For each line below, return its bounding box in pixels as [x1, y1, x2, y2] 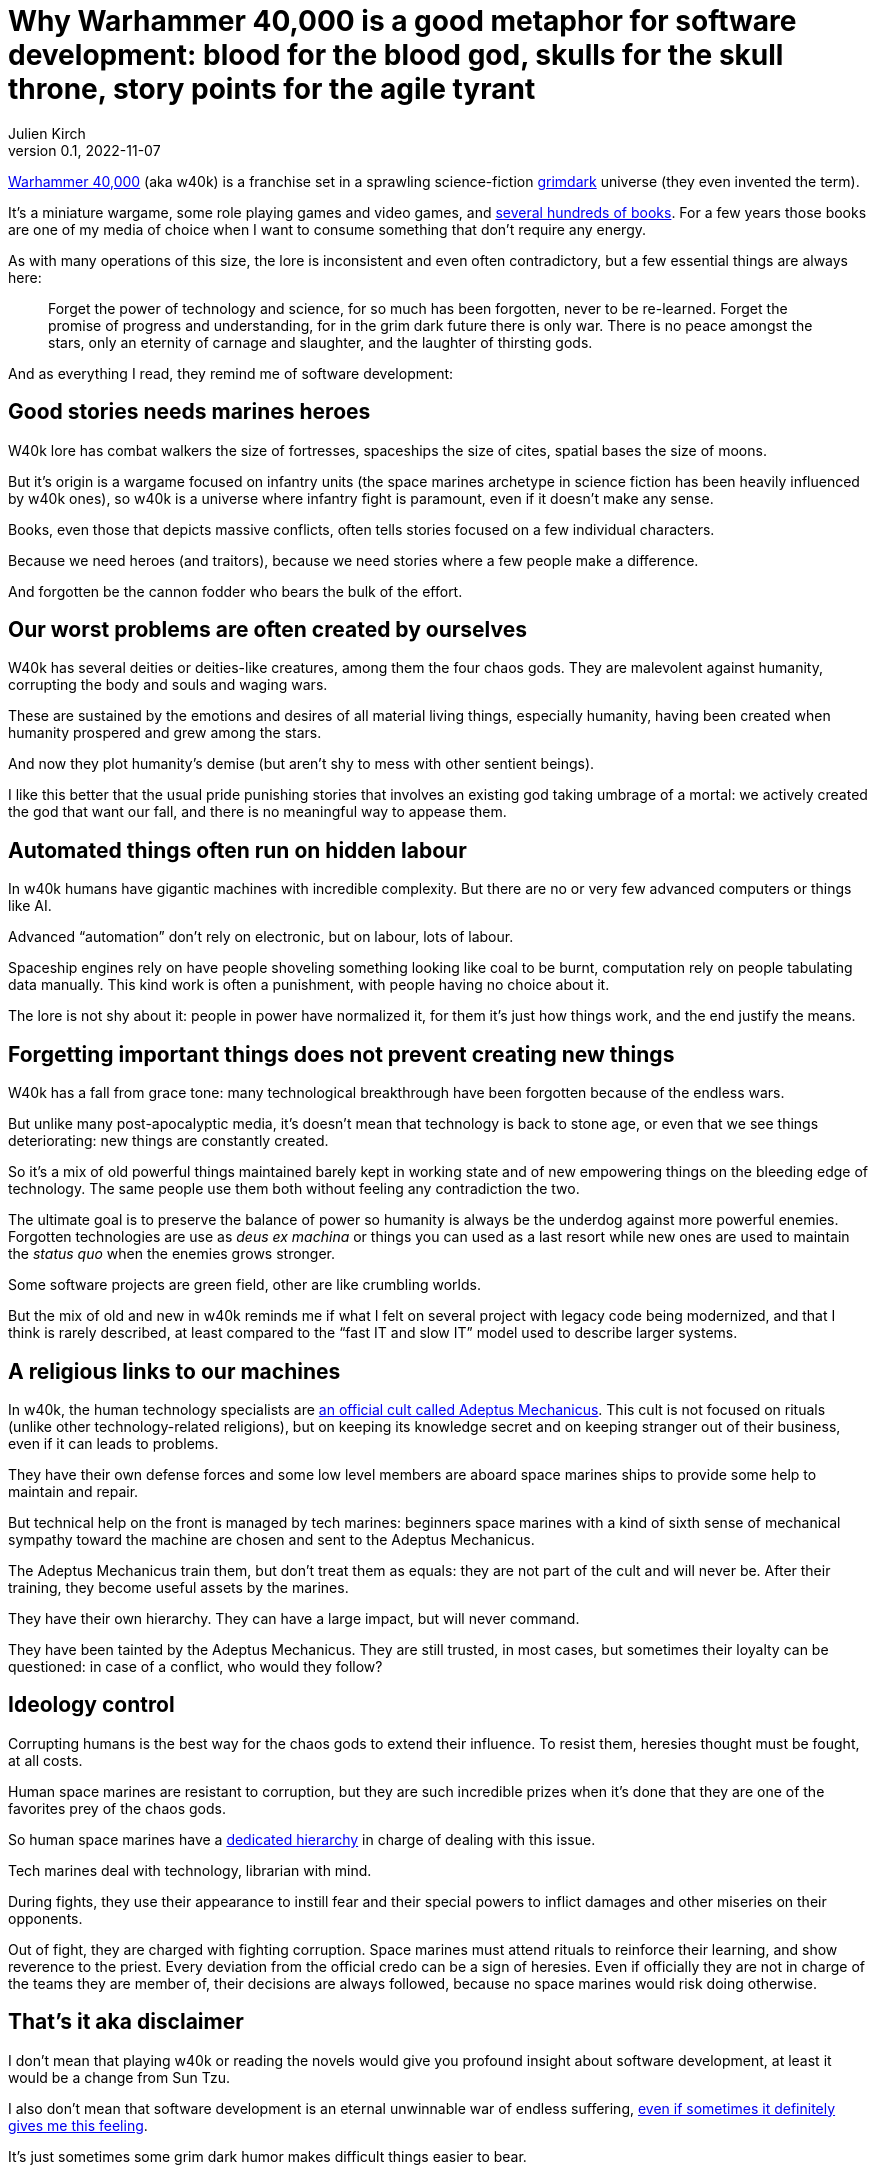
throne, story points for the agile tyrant [8, 72, 536, 106]
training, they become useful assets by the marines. [8, 1578, 349, 1596]
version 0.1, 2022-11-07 [8, 141, 161, 159]
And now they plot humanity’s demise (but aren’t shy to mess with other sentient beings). [8, 755, 595, 773]
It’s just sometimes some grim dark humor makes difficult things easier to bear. [8, 2147, 527, 2165]
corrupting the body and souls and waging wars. [8, 676, 328, 694]
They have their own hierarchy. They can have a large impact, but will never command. [8, 1609, 580, 1627]
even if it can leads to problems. [8, 1434, 219, 1452]
